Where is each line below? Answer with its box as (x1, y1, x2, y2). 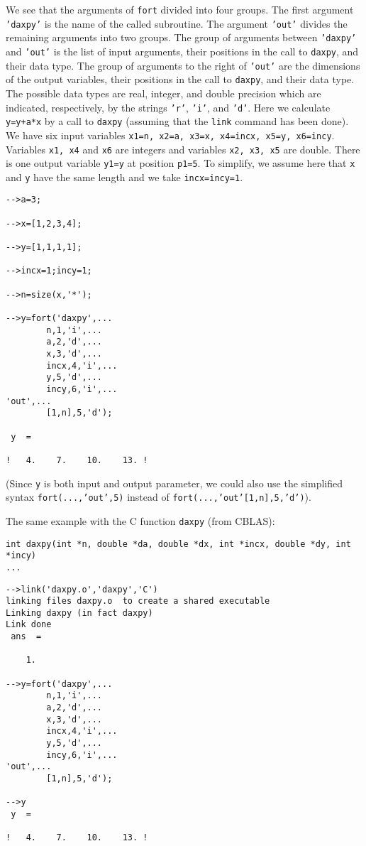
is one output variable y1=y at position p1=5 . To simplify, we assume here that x (6, 156, 355, 170)
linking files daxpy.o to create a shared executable (6, 596, 270, 607)
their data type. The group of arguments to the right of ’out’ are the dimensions (6, 58, 360, 72)
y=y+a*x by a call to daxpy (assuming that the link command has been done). (6, 114, 349, 129)
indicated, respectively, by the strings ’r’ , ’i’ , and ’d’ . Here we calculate (6, 99, 331, 114)
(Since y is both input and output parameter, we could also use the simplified (6, 475, 343, 490)
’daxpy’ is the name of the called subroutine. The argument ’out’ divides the (6, 16, 348, 31)
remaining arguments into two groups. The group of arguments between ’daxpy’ (6, 30, 357, 45)
